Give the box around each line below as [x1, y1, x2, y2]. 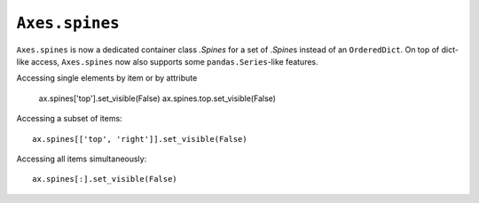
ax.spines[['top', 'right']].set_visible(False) [32, 134, 247, 144]
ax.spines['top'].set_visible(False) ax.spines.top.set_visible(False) [38, 93, 277, 104]
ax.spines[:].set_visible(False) [32, 174, 177, 184]
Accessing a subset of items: [16, 113, 123, 124]
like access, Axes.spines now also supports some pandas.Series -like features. [16, 56, 318, 66]
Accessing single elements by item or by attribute [16, 73, 198, 83]
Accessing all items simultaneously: [16, 153, 147, 164]
